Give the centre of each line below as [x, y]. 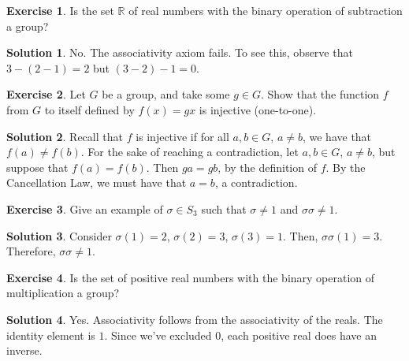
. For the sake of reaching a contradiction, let [190, 152]
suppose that [37, 167]
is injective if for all [182, 136]
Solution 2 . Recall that [65, 136]
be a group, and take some [166, 94]
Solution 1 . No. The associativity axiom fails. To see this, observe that [180, 52]
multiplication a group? [63, 293]
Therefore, [31, 251]
